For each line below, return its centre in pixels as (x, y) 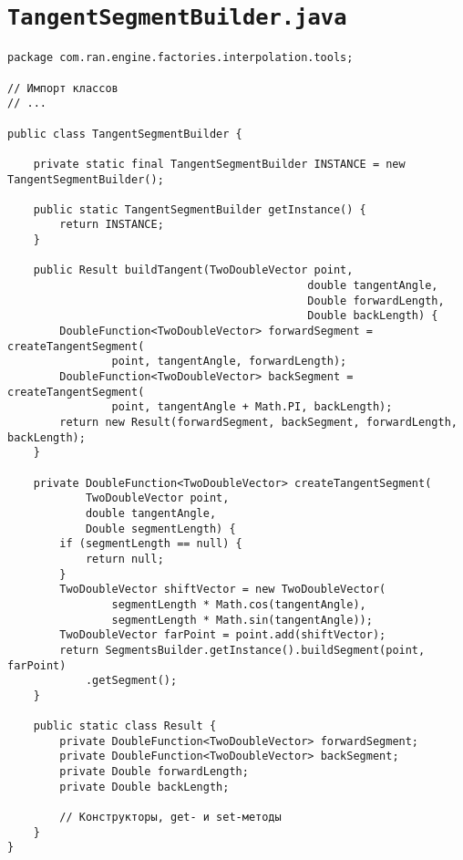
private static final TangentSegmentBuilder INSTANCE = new (219, 164)
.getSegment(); (131, 681)
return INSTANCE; (112, 225)
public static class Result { (125, 726)
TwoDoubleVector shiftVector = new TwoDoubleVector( (223, 590)
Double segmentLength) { (160, 528)
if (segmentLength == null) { (151, 544)
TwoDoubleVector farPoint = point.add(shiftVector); (223, 635)
